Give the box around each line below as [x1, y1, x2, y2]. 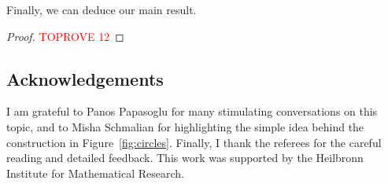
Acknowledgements [6, 66, 164, 90]
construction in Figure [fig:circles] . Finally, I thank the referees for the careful [6, 134, 382, 150]
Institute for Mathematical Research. [6, 164, 184, 181]
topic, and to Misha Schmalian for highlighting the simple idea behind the [6, 118, 364, 134]
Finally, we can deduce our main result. [6, 2, 197, 17]
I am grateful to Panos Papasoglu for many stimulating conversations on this [6, 103, 378, 120]
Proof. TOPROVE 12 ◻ [6, 28, 124, 44]
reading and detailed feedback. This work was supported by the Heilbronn [6, 149, 364, 166]
